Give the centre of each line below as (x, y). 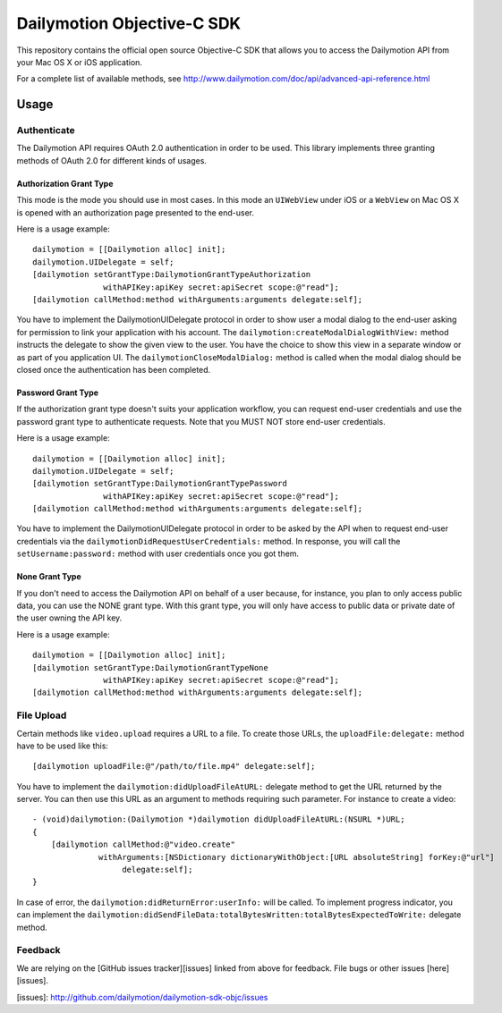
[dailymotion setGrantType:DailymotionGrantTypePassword (160, 484)
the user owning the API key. (69, 618)
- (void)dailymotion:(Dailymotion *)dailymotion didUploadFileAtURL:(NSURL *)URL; (219, 819)
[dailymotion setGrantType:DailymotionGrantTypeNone (150, 667)
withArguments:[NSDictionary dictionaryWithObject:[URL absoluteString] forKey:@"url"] (297, 857)
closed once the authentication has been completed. (114, 369)
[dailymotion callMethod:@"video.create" (143, 844)
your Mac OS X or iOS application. (80, 62)
